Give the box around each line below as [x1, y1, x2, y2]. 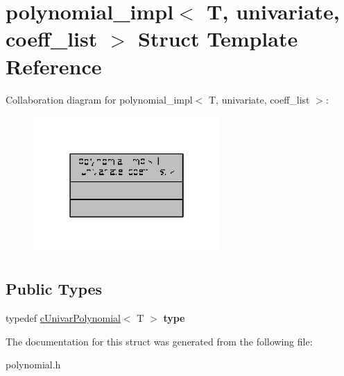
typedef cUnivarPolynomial [6, 311, 121, 325]
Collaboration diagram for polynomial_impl [6, 92, 193, 106]
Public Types [6, 278, 103, 300]
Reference [6, 51, 102, 80]
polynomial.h [6, 357, 61, 372]
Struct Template [138, 24, 298, 53]
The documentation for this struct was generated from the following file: [6, 334, 313, 348]
